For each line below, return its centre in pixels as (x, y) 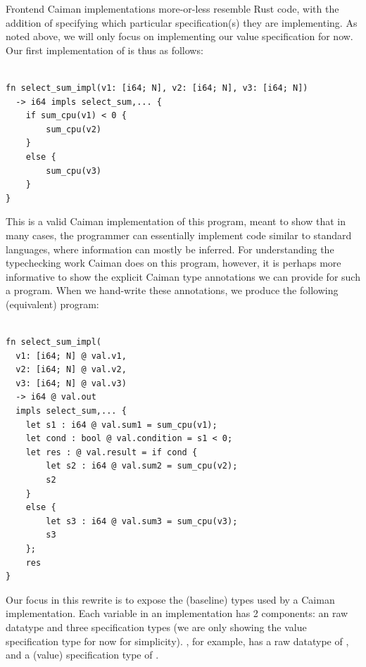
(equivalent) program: (52, 304)
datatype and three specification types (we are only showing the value (156, 627)
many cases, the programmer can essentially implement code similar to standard (179, 235)
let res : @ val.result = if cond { (112, 452)
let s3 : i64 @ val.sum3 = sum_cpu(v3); (142, 521)
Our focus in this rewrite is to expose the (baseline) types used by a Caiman (170, 599)
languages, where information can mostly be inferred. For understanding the (170, 249)
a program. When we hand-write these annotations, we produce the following (172, 290)
